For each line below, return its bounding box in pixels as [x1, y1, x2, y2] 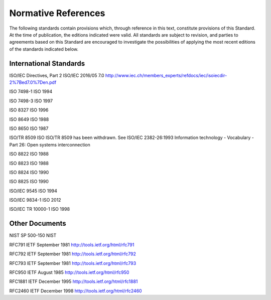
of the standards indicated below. [9, 46, 79, 52]
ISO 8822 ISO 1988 [9, 151, 49, 157]
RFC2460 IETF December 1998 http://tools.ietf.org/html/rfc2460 [9, 287, 143, 293]
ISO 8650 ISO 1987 [9, 125, 49, 131]
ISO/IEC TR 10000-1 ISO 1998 [9, 206, 70, 212]
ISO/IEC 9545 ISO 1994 [9, 188, 58, 194]
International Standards [9, 59, 85, 68]
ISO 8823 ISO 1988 [9, 160, 49, 166]
